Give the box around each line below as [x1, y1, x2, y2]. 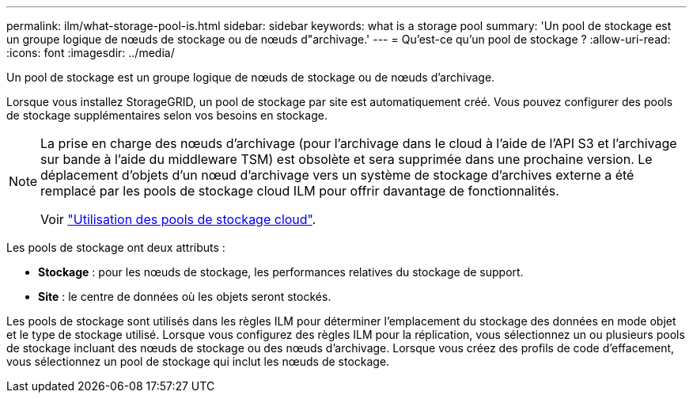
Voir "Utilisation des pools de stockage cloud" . [40, 211, 316, 227]
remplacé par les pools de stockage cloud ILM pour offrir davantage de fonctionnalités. [40, 183, 559, 199]
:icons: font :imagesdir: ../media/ [6, 46, 175, 59]
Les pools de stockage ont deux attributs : [6, 241, 225, 254]
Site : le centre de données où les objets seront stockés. [38, 290, 331, 303]
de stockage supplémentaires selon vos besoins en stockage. [6, 108, 328, 122]
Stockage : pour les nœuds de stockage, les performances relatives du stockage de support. [38, 265, 524, 279]
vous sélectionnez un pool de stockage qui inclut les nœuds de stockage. [6, 355, 390, 368]
